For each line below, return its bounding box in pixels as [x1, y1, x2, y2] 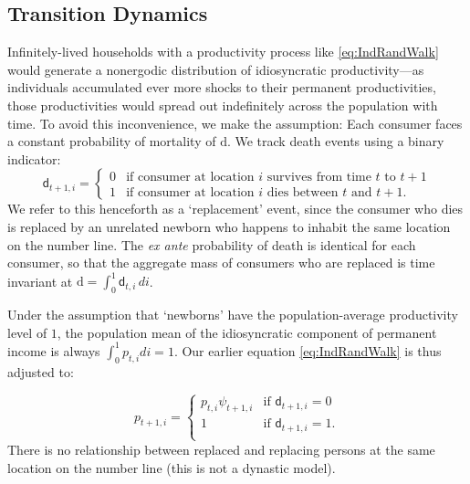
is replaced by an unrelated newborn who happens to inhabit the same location [7, 216, 451, 236]
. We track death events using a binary [226, 132, 444, 151]
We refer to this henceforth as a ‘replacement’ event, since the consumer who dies [7, 199, 464, 218]
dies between [266, 185, 339, 199]
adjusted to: [7, 362, 74, 381]
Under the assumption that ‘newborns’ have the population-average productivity [7, 305, 458, 324]
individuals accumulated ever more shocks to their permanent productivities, [7, 78, 436, 97]
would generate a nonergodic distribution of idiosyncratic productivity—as [7, 59, 424, 79]
